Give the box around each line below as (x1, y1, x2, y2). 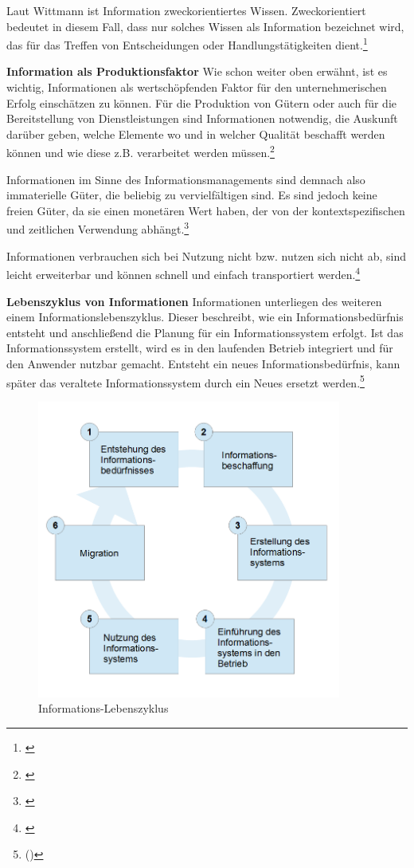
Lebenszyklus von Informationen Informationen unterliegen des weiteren (6, 293, 382, 309)
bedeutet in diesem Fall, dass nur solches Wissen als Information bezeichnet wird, (6, 18, 404, 34)
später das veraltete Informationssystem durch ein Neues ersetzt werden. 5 (6, 371, 365, 391)
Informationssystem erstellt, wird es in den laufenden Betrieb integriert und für (6, 340, 393, 356)
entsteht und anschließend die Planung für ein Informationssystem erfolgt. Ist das (6, 324, 404, 340)
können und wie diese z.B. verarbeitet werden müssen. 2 (6, 142, 275, 161)
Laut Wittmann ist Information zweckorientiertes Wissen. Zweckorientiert (6, 2, 366, 18)
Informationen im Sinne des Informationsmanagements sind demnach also (6, 171, 365, 187)
